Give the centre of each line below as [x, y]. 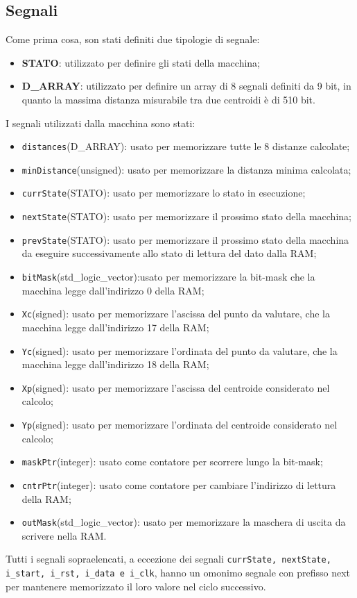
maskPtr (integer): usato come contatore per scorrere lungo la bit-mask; [172, 462]
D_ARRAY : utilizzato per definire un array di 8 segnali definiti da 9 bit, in [186, 86]
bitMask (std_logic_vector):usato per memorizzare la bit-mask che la [168, 277]
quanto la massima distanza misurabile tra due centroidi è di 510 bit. [168, 99]
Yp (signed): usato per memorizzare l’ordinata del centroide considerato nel [180, 425]
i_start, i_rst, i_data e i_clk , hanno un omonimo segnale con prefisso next [178, 573]
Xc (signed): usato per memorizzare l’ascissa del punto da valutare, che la [176, 314]
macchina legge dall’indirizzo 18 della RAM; [115, 364]
